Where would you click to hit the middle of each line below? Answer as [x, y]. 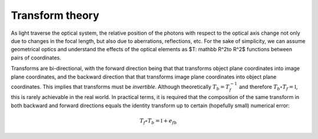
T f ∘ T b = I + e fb [158, 122]
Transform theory [55, 15]
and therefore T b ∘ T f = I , [268, 87]
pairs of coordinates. [36, 57]
